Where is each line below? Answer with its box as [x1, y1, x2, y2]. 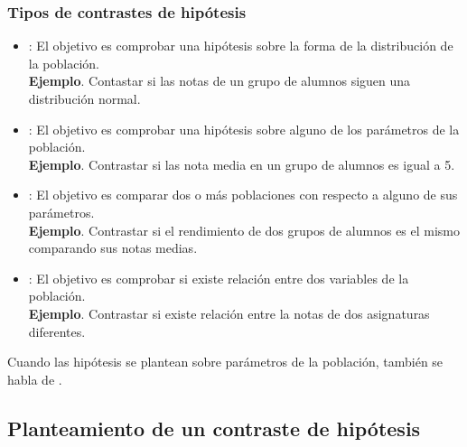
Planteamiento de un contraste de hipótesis [7, 414, 421, 442]
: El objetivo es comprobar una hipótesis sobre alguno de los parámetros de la [28, 119, 460, 138]
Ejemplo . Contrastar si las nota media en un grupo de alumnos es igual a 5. [28, 154, 455, 173]
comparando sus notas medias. [28, 238, 198, 257]
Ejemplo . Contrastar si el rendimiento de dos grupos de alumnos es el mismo [28, 220, 461, 239]
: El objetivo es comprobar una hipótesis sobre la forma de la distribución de [28, 36, 453, 55]
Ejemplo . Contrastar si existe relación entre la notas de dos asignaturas [28, 303, 430, 322]
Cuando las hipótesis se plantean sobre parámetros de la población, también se [7, 352, 444, 371]
